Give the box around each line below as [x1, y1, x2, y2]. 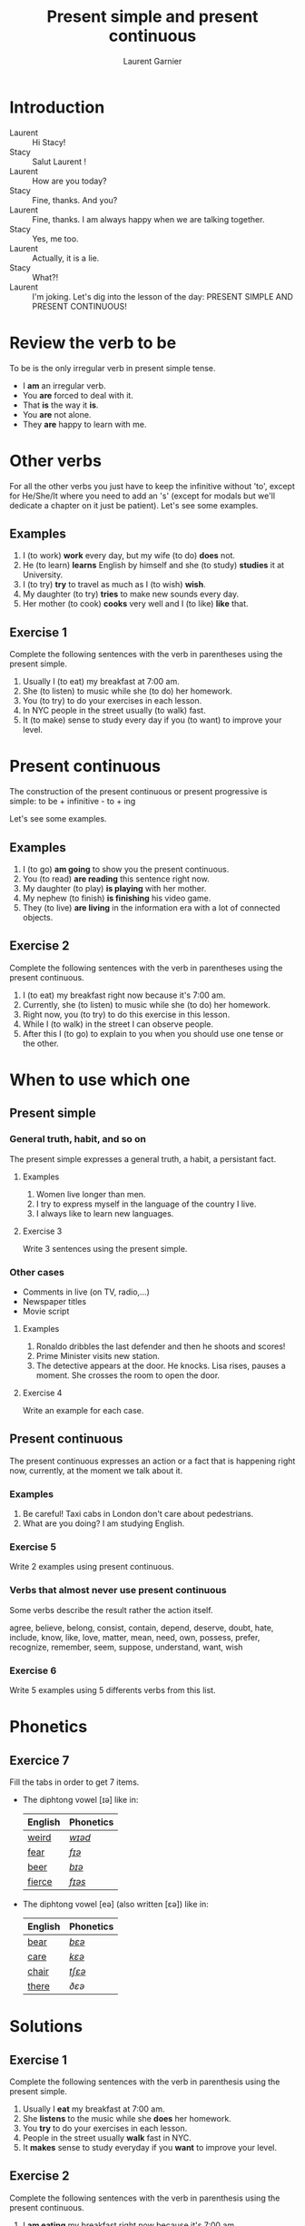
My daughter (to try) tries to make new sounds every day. [22, 588, 240, 600]
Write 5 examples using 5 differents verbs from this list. [9, 1684, 216, 1695]
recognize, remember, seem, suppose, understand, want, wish [9, 1641, 243, 1652]
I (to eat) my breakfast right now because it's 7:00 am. [22, 990, 226, 1000]
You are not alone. [22, 409, 92, 419]
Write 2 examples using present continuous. [9, 1561, 174, 1572]
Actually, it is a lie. [32, 252, 100, 263]
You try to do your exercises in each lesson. [22, 2123, 188, 2133]
